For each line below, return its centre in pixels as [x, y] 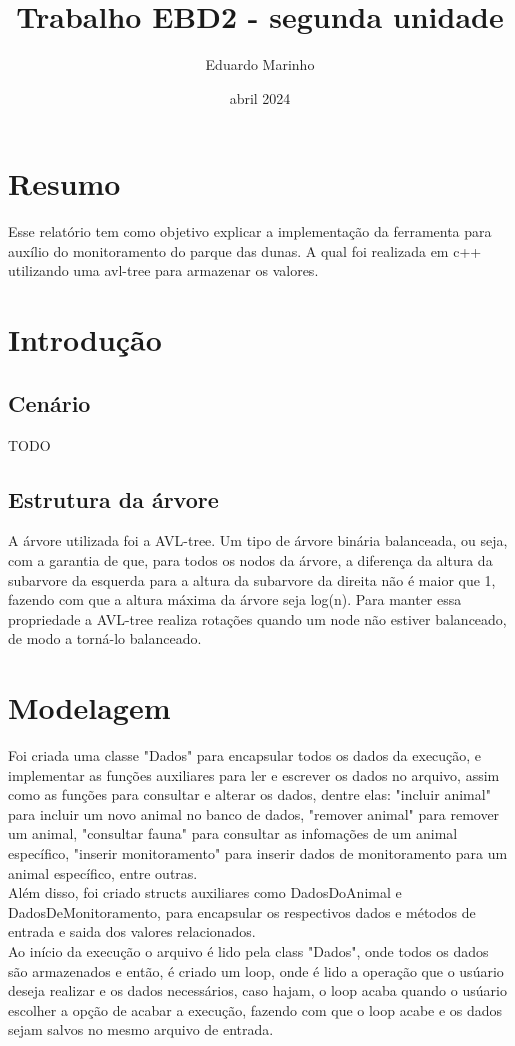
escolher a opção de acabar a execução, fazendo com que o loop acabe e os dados [255, 1009]
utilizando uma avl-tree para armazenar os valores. [163, 270]
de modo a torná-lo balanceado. [105, 638]
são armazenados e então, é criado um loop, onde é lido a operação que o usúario [256, 970]
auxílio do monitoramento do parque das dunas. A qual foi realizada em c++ [245, 250]
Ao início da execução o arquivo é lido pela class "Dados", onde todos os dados [248, 951]
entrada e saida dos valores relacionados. [132, 931]
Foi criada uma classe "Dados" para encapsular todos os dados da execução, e [245, 755]
